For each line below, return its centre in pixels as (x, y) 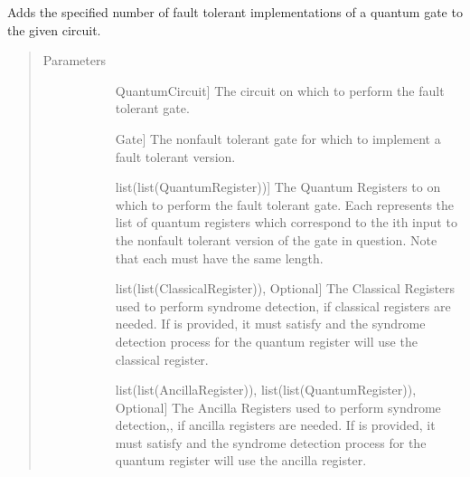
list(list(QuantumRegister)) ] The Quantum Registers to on (278, 187)
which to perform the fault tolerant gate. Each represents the (285, 204)
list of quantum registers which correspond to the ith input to (286, 222)
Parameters (74, 60)
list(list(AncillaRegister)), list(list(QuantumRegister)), (266, 390)
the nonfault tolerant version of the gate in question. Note (276, 239)
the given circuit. (54, 29)
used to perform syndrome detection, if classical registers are (283, 305)
